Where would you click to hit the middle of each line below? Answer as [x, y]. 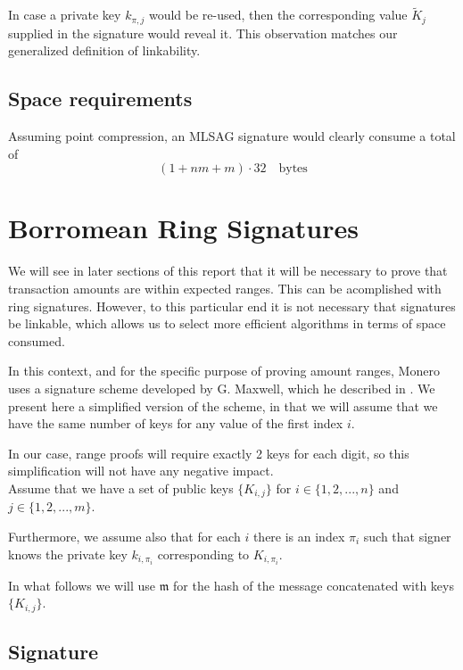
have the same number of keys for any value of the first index [176, 423]
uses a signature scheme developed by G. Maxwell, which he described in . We [222, 388]
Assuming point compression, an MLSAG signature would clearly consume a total [232, 136]
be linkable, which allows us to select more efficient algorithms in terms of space [227, 323]
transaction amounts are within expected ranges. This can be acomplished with [225, 288]
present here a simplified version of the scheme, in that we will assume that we [223, 405]
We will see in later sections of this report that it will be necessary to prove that [228, 271]
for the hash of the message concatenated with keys [314, 585]
